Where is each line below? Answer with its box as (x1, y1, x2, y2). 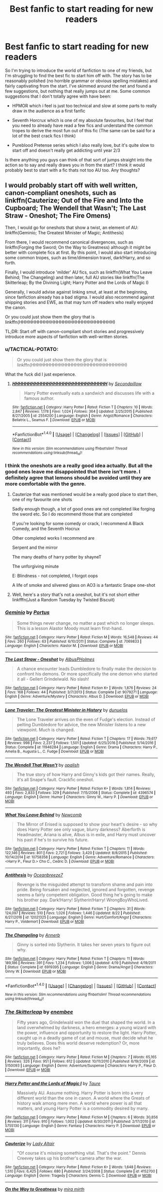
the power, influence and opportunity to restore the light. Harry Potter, (16, 1030, 157, 1035)
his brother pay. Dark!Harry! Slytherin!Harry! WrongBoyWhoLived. (16, 897, 149, 903)
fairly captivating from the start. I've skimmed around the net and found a (5, 83, 151, 88)
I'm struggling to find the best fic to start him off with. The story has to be (5, 72, 152, 78)
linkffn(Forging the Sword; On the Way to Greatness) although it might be (5, 244, 151, 250)
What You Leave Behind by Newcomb (5, 812, 82, 818)
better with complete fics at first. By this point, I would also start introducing (5, 249, 157, 255)
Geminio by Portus (5, 609, 50, 616)
